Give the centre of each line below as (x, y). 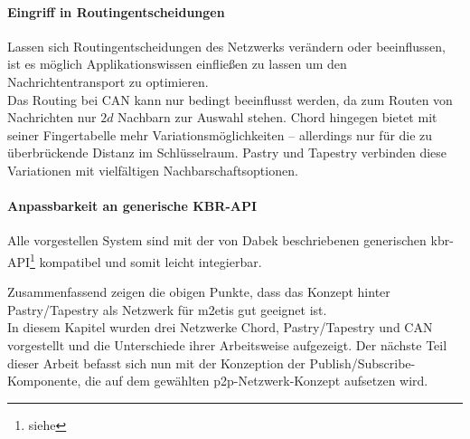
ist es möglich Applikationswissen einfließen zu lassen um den (177, 64)
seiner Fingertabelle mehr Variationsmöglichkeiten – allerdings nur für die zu (220, 134)
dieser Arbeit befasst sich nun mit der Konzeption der (156, 363)
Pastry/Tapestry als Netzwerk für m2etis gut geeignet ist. (167, 309)
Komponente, (44, 381)
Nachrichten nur (52, 117)
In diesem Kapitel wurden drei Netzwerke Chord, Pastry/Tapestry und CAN (220, 327)
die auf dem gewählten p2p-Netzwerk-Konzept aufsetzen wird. (256, 381)
